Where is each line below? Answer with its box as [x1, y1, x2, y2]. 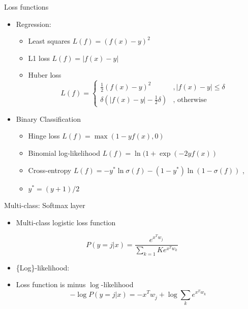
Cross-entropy [28, 164, 72, 175]
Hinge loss [28, 130, 60, 141]
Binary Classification [16, 113, 81, 124]
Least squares [28, 36, 71, 46]
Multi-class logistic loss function [16, 217, 116, 227]
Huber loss [28, 70, 61, 80]
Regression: [16, 18, 51, 29]
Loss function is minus [16, 279, 86, 290]
